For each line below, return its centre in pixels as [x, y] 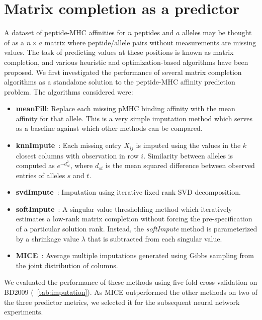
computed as [35, 165]
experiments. [24, 312]
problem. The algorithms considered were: [69, 91]
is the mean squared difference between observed [180, 165]
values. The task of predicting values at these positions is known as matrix [119, 52]
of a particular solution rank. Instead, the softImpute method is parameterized [137, 229]
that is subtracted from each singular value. [155, 238]
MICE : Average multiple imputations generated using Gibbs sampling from [135, 255]
